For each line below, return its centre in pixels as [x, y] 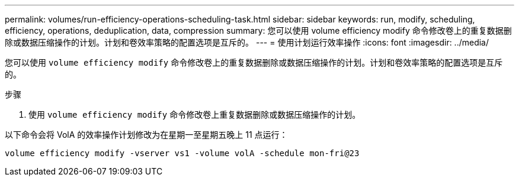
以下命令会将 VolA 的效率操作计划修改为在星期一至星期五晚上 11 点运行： [146, 135]
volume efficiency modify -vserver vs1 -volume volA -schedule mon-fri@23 [182, 153]
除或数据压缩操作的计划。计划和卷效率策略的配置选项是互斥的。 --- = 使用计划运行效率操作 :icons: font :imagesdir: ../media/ [247, 42]
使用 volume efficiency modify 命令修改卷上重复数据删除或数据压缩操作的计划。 [195, 114]
